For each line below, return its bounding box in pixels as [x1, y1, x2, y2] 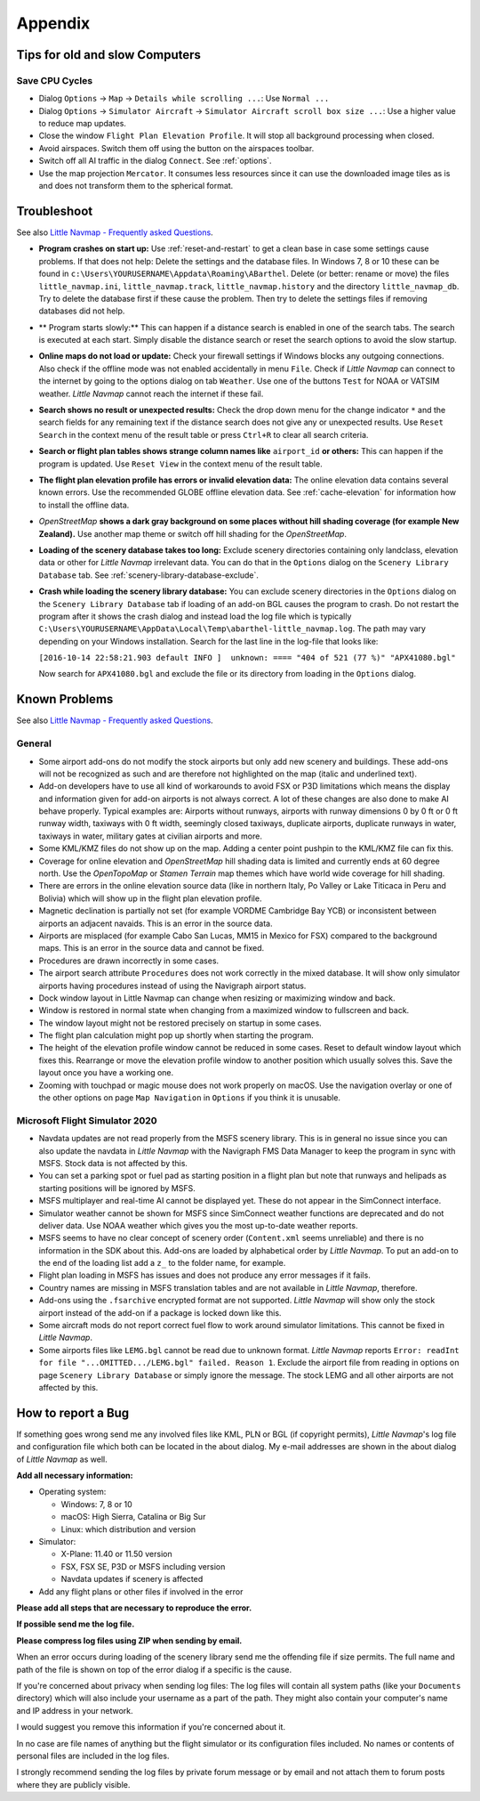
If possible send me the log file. [16, 1618, 135, 1629]
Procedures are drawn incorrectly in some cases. [38, 955, 220, 966]
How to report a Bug [16, 1405, 130, 1420]
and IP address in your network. [16, 1705, 133, 1716]
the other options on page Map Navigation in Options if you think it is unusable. [38, 1092, 341, 1103]
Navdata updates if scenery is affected [60, 1574, 204, 1585]
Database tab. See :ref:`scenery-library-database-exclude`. [38, 570, 260, 580]
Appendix [16, 13, 91, 33]
